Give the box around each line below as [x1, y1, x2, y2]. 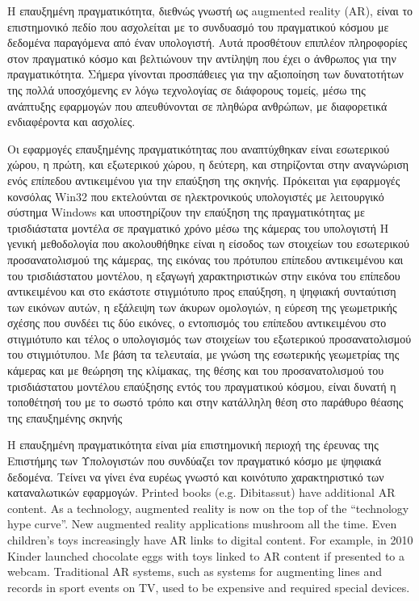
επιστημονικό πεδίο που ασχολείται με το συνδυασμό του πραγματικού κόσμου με [7, 18, 389, 35]
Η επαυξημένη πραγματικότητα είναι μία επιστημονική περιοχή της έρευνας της [7, 436, 379, 453]
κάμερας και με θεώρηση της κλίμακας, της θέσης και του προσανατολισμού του [7, 362, 384, 379]
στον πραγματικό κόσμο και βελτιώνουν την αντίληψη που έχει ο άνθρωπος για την [7, 49, 396, 66]
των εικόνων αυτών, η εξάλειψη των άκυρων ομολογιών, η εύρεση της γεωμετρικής [7, 298, 397, 315]
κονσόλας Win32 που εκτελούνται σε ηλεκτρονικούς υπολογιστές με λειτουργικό [7, 187, 384, 204]
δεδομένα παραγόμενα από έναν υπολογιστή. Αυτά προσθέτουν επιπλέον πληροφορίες [7, 34, 408, 51]
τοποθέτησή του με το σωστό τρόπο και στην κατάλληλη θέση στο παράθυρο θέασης [7, 393, 404, 410]
